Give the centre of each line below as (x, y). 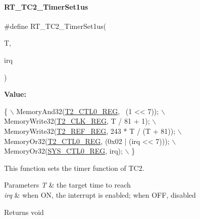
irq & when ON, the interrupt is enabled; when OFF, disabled (100, 194)
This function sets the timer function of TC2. (74, 168)
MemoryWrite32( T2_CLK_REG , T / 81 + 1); (77, 121)
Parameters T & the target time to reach (67, 185)
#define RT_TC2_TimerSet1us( (55, 26)
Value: (15, 94)
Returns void (24, 212)
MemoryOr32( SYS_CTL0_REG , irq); (63, 151)
